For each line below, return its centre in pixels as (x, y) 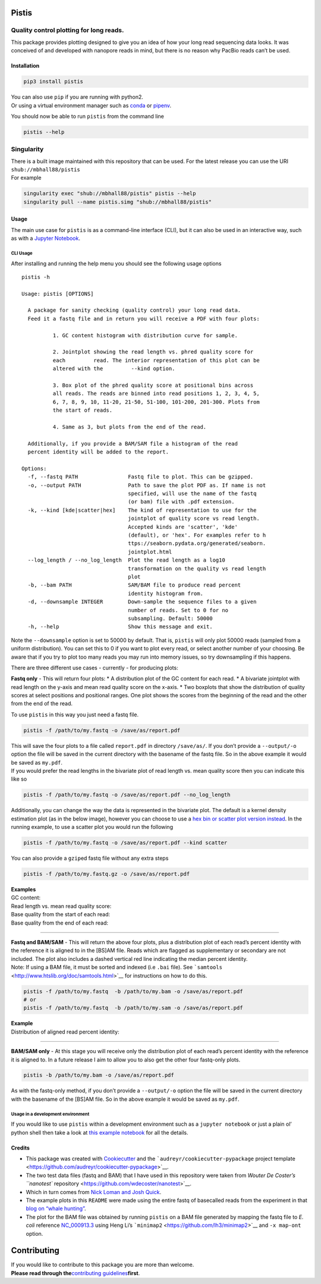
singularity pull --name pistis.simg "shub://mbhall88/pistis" (118, 202)
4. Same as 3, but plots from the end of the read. (130, 427)
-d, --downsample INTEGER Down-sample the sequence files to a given (142, 602)
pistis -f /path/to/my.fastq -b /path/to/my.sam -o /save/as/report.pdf (133, 1008)
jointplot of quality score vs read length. (194, 519)
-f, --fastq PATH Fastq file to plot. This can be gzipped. (141, 477)
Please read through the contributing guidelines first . (75, 1273)
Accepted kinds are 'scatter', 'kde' (183, 527)
